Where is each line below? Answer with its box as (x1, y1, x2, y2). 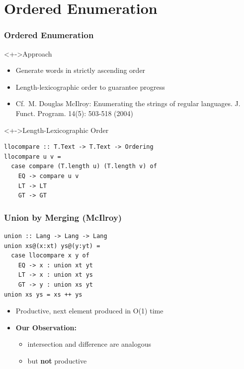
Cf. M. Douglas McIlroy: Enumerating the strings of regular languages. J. (15, 98, 241, 109)
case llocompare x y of (11, 252, 89, 259)
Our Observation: (15, 322, 77, 332)
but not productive (27, 355, 87, 366)
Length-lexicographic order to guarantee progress (15, 81, 165, 92)
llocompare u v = (4, 153, 61, 160)
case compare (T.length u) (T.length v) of (11, 163, 157, 170)
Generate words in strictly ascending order (15, 65, 146, 75)
